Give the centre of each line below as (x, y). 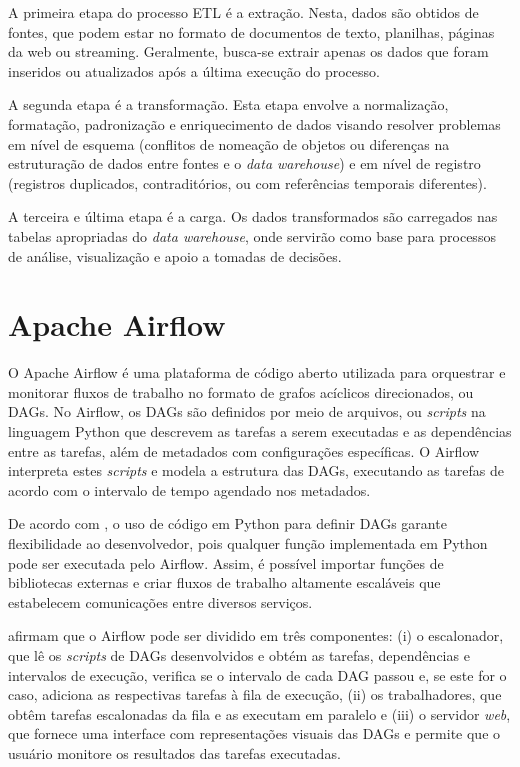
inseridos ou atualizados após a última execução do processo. (194, 70)
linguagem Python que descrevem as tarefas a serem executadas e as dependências (260, 431)
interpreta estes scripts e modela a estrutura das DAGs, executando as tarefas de (256, 470)
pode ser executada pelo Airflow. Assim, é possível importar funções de (226, 562)
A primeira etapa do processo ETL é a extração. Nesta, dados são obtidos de (243, 12)
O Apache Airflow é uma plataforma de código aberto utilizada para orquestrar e (257, 372)
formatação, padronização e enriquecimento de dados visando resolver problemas (254, 123)
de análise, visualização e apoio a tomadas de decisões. (175, 255)
